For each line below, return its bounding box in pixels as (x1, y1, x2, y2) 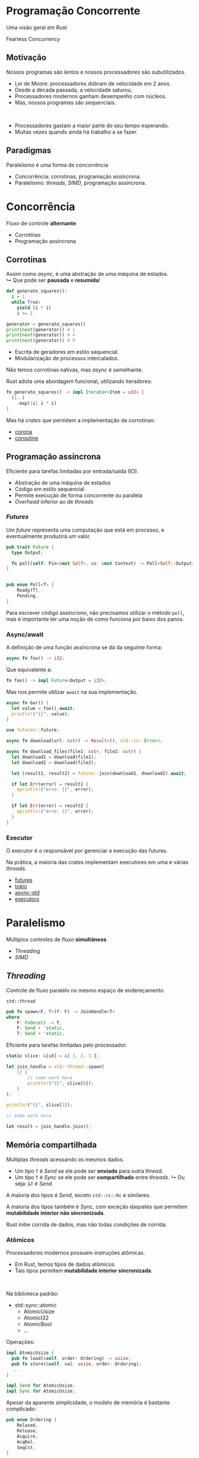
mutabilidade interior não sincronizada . (6, 1209, 105, 1217)
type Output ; (11, 549, 44, 555)
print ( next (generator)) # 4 (6, 332, 76, 338)
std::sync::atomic (14, 1302, 57, 1309)
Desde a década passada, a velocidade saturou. (14, 86, 133, 93)
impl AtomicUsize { (6, 1350, 54, 1356)
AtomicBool (23, 1321, 52, 1327)
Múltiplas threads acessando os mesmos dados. (6, 1155, 124, 1163)
